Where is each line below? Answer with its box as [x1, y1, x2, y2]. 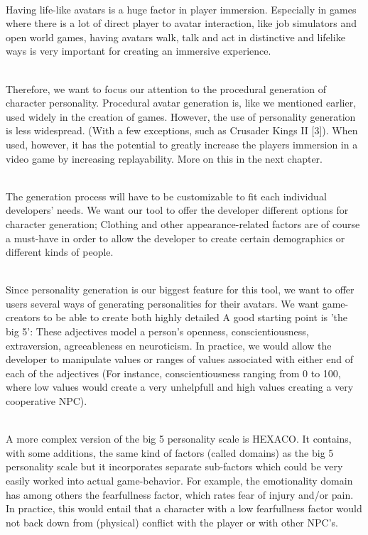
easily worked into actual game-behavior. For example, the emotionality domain [6, 473, 353, 487]
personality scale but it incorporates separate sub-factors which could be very [6, 459, 343, 474]
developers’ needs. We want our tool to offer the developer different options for [6, 202, 349, 217]
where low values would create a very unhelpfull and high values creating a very [6, 379, 354, 394]
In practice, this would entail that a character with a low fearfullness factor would [6, 501, 362, 516]
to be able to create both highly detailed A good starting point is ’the [43, 310, 348, 325]
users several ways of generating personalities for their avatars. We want [6, 296, 319, 310]
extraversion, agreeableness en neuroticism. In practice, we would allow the [6, 337, 332, 352]
